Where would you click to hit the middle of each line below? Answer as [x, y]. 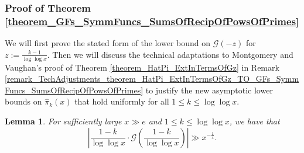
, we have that [255, 121]
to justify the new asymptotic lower [209, 90]
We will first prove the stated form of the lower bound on [108, 43]
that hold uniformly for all [122, 101]
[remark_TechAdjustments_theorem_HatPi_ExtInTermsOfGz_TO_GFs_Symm [152, 79]
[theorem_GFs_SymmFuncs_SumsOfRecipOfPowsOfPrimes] [152, 21]
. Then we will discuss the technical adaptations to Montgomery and [170, 54]
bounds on [23, 101]
